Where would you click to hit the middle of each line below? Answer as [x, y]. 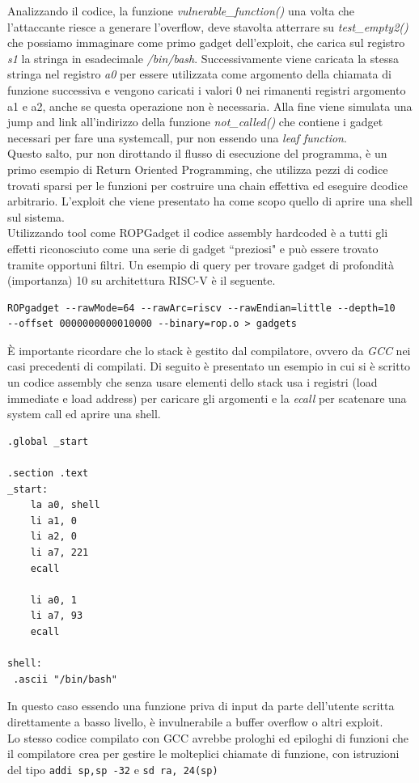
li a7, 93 [57, 616]
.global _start [48, 441]
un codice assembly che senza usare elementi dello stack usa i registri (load [193, 382]
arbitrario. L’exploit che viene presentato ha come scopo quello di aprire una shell [210, 201]
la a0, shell [65, 505]
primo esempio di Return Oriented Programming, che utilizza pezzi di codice [198, 169]
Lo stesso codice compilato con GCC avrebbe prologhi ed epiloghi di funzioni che [208, 737]
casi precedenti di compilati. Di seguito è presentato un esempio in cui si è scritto [209, 366]
